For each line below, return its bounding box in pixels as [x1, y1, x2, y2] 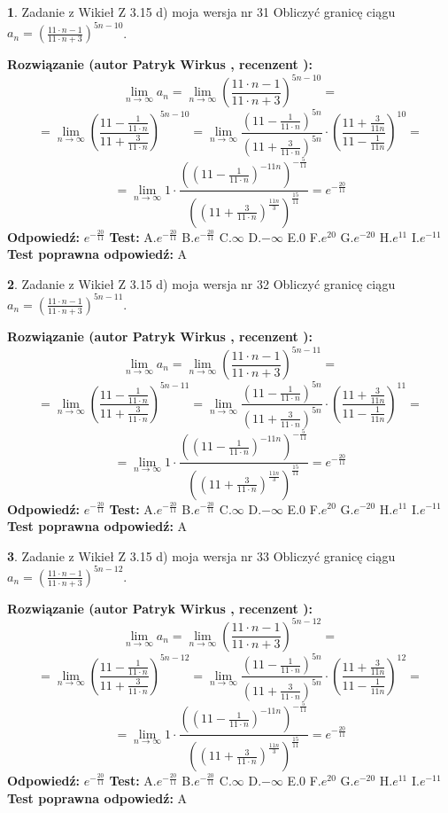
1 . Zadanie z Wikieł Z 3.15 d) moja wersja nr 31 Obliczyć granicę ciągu [7, 3, 396, 20]
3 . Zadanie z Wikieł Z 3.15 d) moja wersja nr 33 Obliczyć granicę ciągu [7, 546, 396, 565]
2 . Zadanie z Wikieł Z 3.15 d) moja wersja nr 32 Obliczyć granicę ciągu [7, 274, 396, 293]
